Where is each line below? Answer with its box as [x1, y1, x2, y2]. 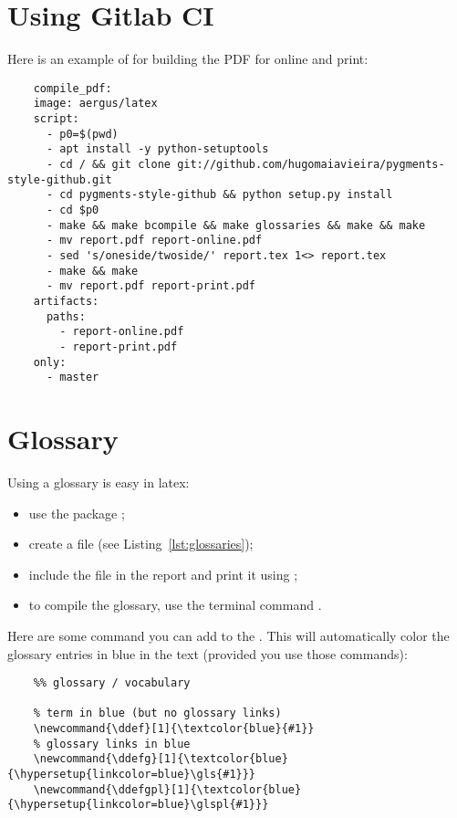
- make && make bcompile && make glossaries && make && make [46, 218, 426, 232]
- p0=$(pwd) [46, 127, 119, 141]
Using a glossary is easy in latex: [7, 472, 190, 491]
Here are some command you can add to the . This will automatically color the [7, 625, 450, 645]
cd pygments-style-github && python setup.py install [59, 188, 393, 202]
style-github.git [7, 173, 112, 186]
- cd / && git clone [46, 158, 171, 171]
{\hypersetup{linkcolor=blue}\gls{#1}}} [7, 768, 256, 781]
